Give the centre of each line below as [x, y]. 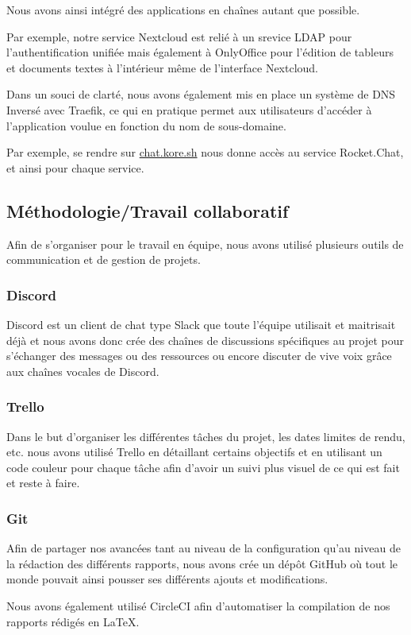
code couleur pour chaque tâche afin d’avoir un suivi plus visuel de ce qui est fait [203, 467]
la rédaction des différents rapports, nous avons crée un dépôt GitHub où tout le [202, 563]
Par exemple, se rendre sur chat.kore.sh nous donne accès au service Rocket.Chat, [205, 152]
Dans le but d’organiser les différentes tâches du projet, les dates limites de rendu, [206, 436]
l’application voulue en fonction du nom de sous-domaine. [146, 125]
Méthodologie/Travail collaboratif [148, 210]
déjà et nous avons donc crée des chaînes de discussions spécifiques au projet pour [205, 340]
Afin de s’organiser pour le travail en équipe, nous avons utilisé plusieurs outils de [205, 244]
